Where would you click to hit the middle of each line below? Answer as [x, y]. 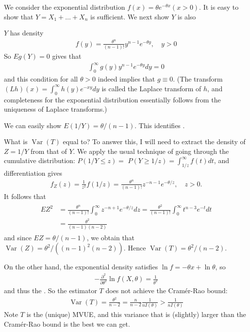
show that [19, 16]
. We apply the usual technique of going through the [151, 151]
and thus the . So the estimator [50, 290]
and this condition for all [41, 79]
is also [187, 16]
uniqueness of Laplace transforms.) [56, 109]
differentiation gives [33, 173]
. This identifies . [160, 125]
